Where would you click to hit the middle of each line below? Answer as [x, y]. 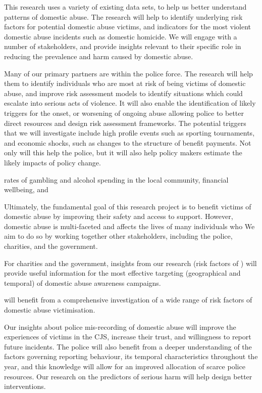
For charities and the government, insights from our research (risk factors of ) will [130, 263]
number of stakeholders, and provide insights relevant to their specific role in [123, 46]
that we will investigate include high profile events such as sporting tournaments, [129, 133]
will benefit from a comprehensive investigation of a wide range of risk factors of [128, 300]
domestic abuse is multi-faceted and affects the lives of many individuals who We [129, 226]
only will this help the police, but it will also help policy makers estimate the [123, 152]
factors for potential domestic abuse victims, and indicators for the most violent [128, 27]
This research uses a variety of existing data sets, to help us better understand [125, 7]
